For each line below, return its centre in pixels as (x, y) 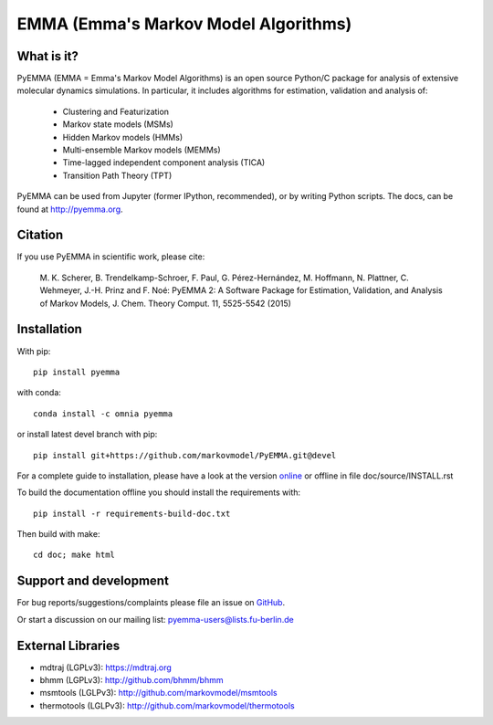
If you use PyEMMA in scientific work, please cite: (111, 257)
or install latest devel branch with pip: (87, 435)
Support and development (93, 581)
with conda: (39, 393)
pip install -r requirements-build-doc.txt (132, 513)
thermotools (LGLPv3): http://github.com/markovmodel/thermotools (168, 705)
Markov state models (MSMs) (118, 124)
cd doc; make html (74, 555)
